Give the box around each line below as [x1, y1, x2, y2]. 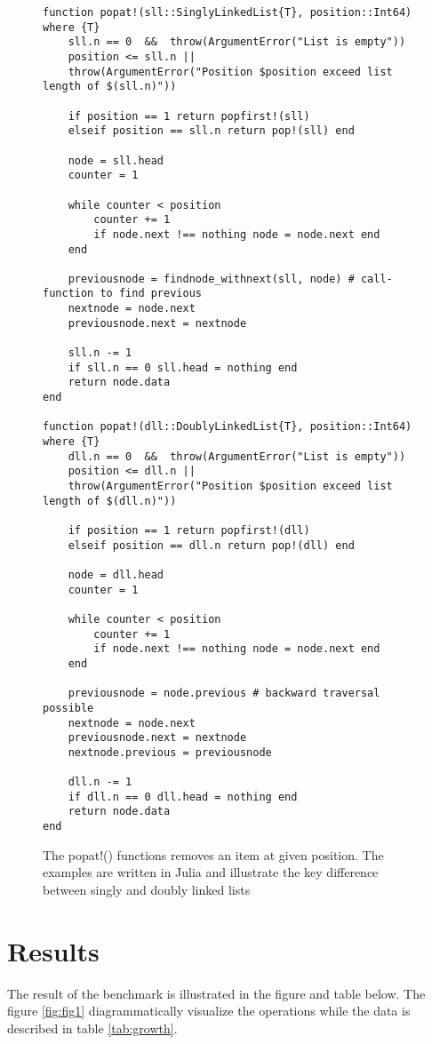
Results [7, 932, 100, 968]
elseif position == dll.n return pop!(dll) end [68, 538, 355, 552]
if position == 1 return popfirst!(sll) [68, 109, 310, 123]
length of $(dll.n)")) [43, 494, 177, 507]
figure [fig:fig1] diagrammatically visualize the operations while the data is [7, 1001, 411, 1020]
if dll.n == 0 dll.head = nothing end [68, 790, 298, 803]
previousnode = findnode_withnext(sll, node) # [68, 272, 355, 285]
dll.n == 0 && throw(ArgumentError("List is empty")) [68, 450, 406, 463]
